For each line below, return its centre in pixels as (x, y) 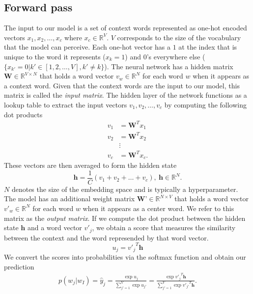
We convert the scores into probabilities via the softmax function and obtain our (125, 257)
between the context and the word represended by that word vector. (106, 237)
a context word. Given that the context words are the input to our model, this (122, 85)
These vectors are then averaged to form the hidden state (90, 165)
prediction (19, 266)
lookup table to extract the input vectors (66, 104)
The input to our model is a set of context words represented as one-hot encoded (126, 28)
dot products (23, 114)
